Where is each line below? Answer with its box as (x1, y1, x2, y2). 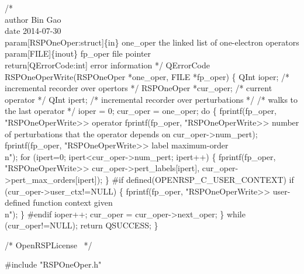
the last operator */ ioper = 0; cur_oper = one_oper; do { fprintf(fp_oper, (5, 105, 277, 117)
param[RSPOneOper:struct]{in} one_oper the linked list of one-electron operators (5, 36, 299, 48)
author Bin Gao (5, 13, 61, 25)
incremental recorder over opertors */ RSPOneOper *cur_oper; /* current (5, 82, 272, 94)
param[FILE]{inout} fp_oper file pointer (5, 47, 151, 60)
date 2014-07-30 (5, 25, 61, 37)
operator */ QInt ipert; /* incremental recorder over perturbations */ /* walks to (5, 93, 298, 105)
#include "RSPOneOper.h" (5, 258, 102, 270)
